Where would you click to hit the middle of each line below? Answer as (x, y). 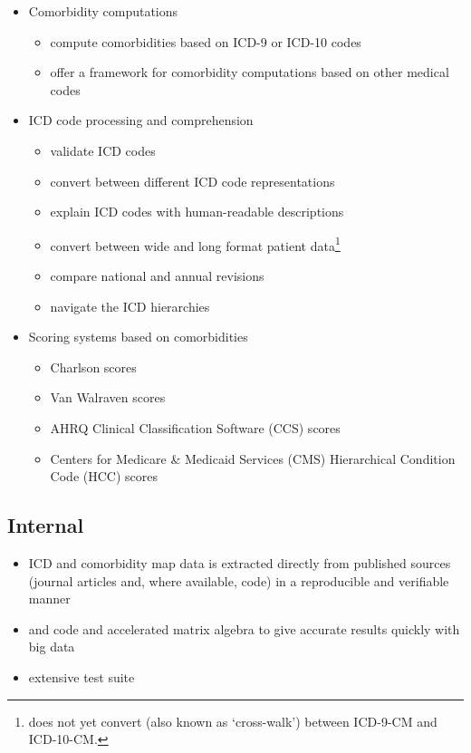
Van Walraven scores (108, 397)
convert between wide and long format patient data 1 (195, 244)
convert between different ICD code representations (192, 181)
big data (52, 647)
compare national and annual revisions (157, 275)
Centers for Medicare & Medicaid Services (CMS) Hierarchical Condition (253, 458)
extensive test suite (82, 676)
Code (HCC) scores (104, 476)
